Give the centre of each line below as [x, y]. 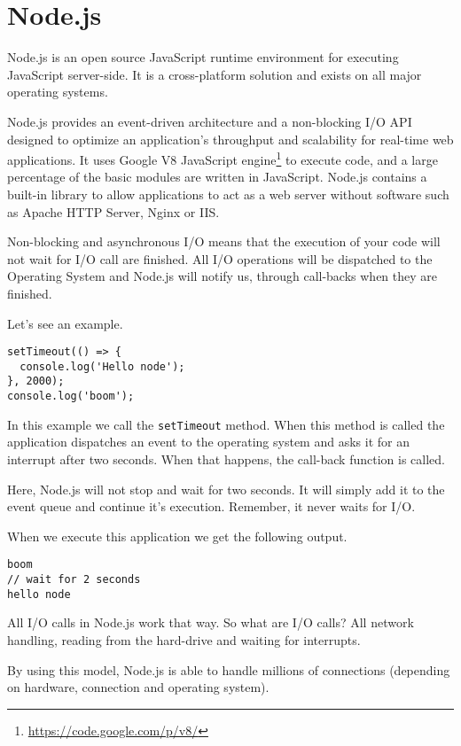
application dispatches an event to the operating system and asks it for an [208, 442]
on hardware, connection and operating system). [138, 687]
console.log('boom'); [71, 396]
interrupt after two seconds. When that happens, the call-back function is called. [226, 458]
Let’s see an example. [65, 323]
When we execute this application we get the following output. [177, 536]
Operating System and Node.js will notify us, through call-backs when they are [223, 276]
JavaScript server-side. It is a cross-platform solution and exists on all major [215, 74]
